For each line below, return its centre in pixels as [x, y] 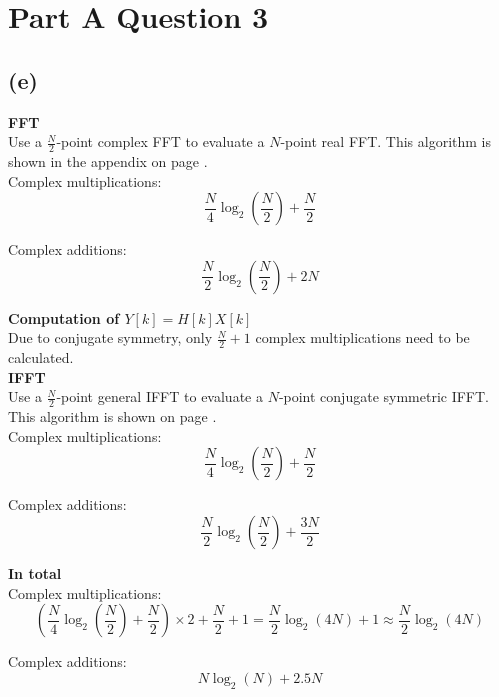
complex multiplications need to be [362, 337]
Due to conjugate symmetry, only [110, 337]
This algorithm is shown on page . [112, 416]
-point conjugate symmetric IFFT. [384, 396]
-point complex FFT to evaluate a [160, 141]
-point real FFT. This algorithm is [386, 141]
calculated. [41, 357]
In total [35, 573]
